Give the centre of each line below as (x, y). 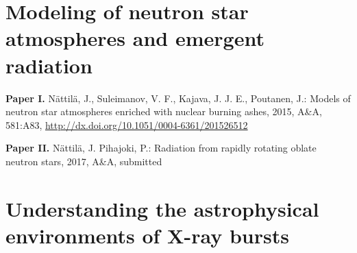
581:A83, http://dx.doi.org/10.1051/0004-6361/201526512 (127, 124)
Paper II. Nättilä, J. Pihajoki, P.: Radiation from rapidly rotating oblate (161, 148)
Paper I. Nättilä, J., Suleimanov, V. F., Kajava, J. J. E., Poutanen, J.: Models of (178, 98)
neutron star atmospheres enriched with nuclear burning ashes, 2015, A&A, (164, 111)
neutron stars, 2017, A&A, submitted (84, 161)
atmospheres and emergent (135, 38)
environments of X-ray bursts (147, 235)
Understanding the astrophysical (162, 208)
